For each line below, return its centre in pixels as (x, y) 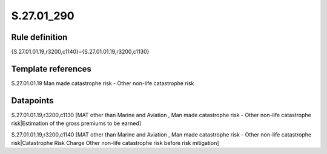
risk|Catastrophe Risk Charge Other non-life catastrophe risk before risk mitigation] (115, 143)
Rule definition (39, 37)
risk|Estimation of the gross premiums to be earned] (76, 123)
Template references (51, 69)
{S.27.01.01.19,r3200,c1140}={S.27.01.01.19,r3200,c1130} (80, 52)
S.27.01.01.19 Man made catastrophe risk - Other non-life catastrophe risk (103, 83)
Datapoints (32, 101)
